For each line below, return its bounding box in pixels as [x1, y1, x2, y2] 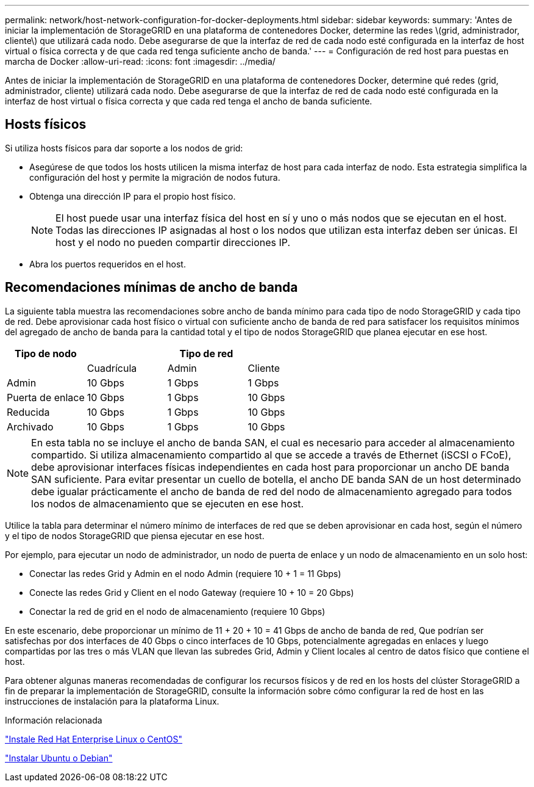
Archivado [7, 420, 54, 433]
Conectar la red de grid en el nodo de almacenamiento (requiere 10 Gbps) [29, 606, 326, 617]
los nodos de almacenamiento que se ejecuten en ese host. [31, 497, 304, 510]
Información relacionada [5, 714, 102, 725]
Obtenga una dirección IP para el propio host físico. [29, 190, 236, 201]
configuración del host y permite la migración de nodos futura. [29, 172, 280, 183]
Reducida [7, 405, 50, 418]
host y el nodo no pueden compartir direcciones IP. [55, 236, 291, 248]
